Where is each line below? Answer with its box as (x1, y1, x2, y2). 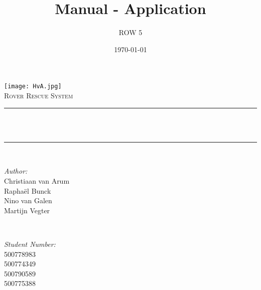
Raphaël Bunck (4, 185, 51, 196)
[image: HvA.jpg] (4, 83, 62, 90)
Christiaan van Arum (4, 175, 70, 186)
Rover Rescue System (4, 90, 73, 100)
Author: (4, 166, 28, 176)
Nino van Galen (4, 195, 52, 206)
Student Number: (4, 238, 56, 249)
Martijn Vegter (4, 205, 50, 215)
